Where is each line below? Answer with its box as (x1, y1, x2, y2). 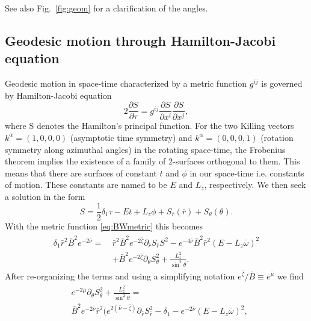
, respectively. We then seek (204, 178, 306, 191)
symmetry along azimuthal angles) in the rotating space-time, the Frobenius (5, 143, 286, 155)
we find (277, 269, 304, 282)
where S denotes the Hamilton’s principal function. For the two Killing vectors (5, 119, 294, 132)
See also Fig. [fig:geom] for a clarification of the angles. (5, 2, 208, 14)
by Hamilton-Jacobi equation (5, 89, 112, 101)
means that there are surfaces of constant (5, 166, 157, 179)
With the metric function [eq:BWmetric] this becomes (5, 219, 203, 232)
